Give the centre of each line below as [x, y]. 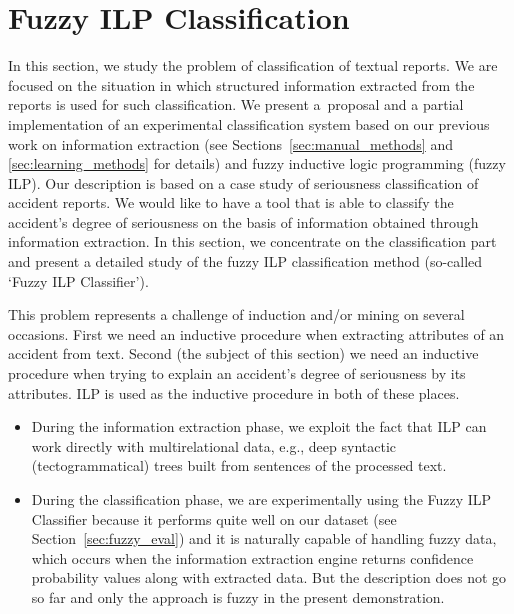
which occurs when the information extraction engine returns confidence [252, 557]
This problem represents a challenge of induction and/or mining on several [236, 314]
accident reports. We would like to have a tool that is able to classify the [231, 202]
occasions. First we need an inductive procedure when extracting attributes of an [256, 333]
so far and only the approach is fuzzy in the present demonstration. [238, 596]
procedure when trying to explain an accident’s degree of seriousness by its [237, 373]
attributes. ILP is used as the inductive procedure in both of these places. [234, 392]
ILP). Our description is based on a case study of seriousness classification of [243, 182]
